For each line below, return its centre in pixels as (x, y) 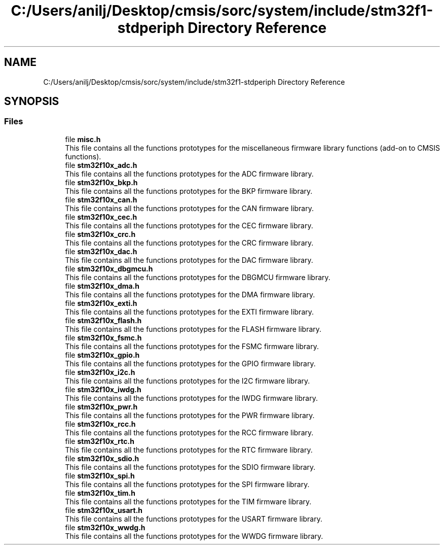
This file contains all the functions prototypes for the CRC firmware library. (189, 243)
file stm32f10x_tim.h (100, 493)
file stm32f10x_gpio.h (102, 355)
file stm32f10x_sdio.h (102, 458)
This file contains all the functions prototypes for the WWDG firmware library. (194, 536)
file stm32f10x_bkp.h (101, 182)
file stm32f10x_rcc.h (100, 424)
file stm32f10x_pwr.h (101, 406)
